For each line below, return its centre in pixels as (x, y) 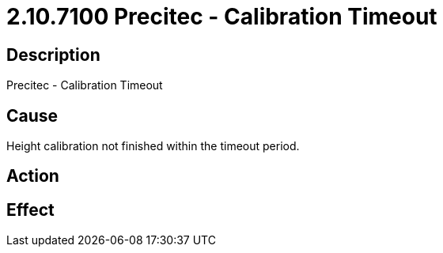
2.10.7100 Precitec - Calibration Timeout (222, 17)
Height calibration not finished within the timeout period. (153, 146)
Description (53, 55)
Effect (30, 210)
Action (33, 176)
